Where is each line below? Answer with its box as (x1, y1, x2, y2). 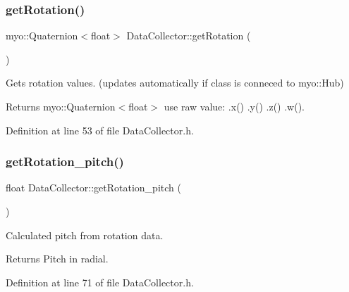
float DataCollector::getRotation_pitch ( (6, 180, 181, 195)
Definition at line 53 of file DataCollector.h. (6, 122, 194, 137)
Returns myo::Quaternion (6, 99, 116, 113)
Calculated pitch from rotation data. (6, 227, 164, 242)
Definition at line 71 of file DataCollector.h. (6, 274, 194, 289)
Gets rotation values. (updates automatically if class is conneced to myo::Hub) (6, 75, 344, 90)
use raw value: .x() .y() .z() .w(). (164, 99, 305, 113)
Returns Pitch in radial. (6, 251, 109, 266)
